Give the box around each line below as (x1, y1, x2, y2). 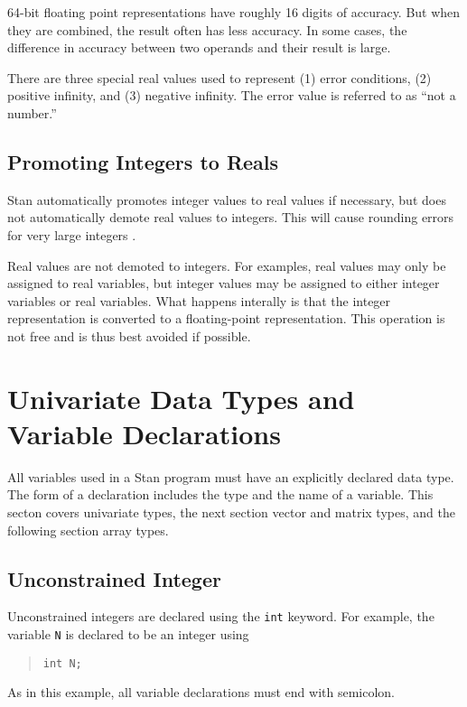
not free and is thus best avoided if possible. (7, 326, 251, 345)
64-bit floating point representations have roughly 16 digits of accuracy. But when (7, 3, 461, 21)
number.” (7, 103, 57, 122)
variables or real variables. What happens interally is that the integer (7, 291, 391, 310)
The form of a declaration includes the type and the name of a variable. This (7, 485, 434, 504)
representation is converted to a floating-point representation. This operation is (7, 309, 445, 328)
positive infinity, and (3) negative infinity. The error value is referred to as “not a (7, 86, 456, 105)
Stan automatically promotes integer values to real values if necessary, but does (7, 190, 446, 209)
